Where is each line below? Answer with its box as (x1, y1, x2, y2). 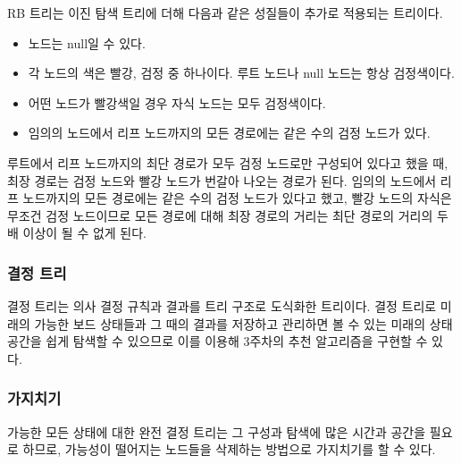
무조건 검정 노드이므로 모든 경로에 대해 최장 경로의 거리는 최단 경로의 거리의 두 (7, 206, 448, 224)
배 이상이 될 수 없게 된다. (7, 224, 147, 242)
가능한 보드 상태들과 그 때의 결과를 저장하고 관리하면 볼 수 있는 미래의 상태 (34, 314, 453, 333)
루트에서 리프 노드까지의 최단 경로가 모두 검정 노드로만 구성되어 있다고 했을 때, (7, 153, 448, 172)
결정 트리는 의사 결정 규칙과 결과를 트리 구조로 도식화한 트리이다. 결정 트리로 (7, 297, 437, 316)
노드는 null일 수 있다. (28, 33, 146, 52)
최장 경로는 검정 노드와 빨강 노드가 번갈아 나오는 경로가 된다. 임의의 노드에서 (7, 171, 437, 190)
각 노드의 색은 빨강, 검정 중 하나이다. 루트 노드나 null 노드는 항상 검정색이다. (28, 63, 455, 82)
